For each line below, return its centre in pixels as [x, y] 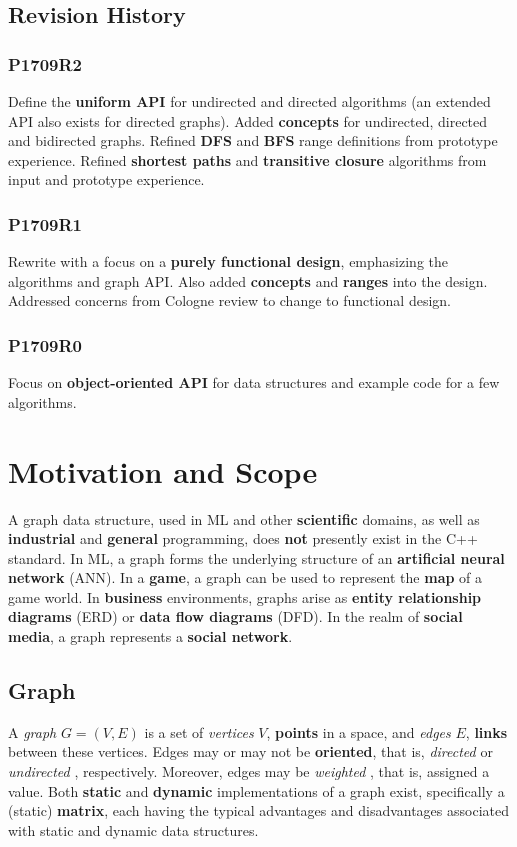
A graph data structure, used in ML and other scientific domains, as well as [244, 518]
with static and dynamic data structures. [133, 829]
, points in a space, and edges [358, 731]
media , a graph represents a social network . [150, 636]
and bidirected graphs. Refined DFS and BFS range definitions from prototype [253, 140]
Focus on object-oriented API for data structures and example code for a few [254, 382]
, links [486, 731]
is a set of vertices [199, 731]
